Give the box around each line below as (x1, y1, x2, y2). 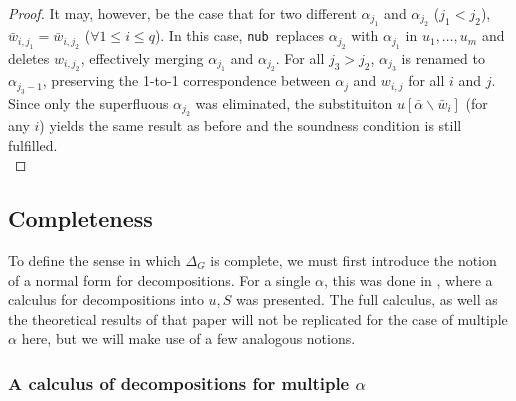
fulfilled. (8, 134, 58, 155)
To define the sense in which (8, 250, 181, 271)
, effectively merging (80, 47, 204, 68)
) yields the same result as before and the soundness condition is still (39, 115, 462, 136)
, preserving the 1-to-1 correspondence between (42, 70, 331, 91)
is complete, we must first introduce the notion (210, 250, 497, 271)
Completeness (8, 203, 153, 234)
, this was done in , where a (324, 269, 493, 290)
